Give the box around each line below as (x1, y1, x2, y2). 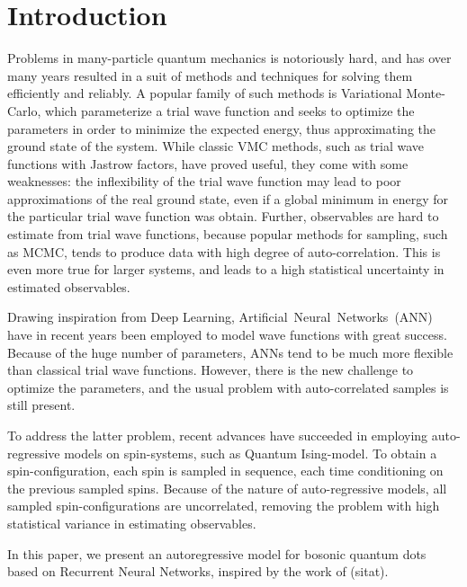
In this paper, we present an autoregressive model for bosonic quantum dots (7, 544, 427, 563)
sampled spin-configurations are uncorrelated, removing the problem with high (7, 496, 440, 515)
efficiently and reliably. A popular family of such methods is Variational (7, 84, 402, 102)
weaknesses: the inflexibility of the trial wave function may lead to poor (7, 172, 401, 191)
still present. (7, 396, 76, 414)
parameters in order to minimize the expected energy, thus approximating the (7, 119, 436, 138)
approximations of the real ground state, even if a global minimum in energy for (7, 189, 448, 208)
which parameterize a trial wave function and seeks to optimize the (45, 101, 415, 120)
